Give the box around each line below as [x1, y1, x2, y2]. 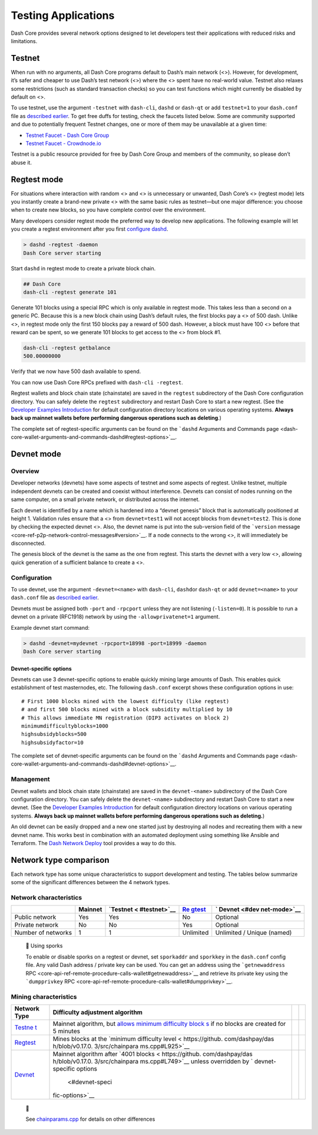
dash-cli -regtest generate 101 [23, 289, 117, 295]
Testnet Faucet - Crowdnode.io [25, 139, 101, 147]
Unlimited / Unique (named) [215, 928, 292, 937]
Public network [14, 913, 57, 921]
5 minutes [52, 1027, 81, 1035]
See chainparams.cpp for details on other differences [25, 1116, 155, 1123]
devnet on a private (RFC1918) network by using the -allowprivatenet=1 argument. [11, 613, 220, 620]
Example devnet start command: [11, 624, 90, 631]
